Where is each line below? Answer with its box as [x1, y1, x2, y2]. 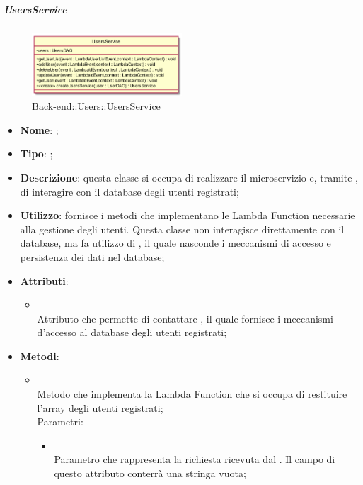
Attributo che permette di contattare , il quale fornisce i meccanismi [37, 311, 333, 325]
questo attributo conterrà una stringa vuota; [54, 466, 246, 481]
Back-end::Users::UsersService [32, 99, 161, 113]
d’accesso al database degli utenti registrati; [37, 325, 227, 340]
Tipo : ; [20, 146, 53, 161]
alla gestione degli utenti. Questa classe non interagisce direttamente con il [20, 221, 345, 236]
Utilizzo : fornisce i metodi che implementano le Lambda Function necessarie [20, 208, 355, 223]
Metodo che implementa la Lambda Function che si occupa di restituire [37, 386, 347, 401]
